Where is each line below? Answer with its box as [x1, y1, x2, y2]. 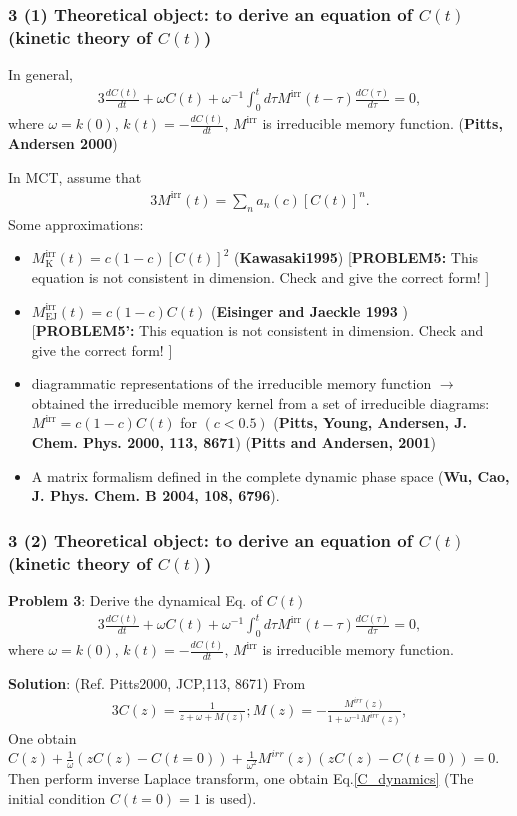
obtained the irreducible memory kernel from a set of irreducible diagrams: [31, 392, 490, 413]
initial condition [8, 787, 106, 808]
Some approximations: [8, 213, 144, 234]
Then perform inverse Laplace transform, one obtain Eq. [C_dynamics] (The [8, 768, 474, 789]
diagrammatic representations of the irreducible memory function [31, 373, 432, 394]
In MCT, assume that [8, 166, 142, 187]
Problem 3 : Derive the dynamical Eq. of [8, 589, 263, 610]
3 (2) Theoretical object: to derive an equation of [8, 527, 413, 552]
